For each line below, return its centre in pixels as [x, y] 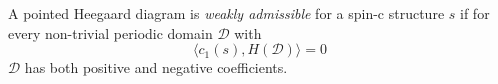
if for [475, 13]
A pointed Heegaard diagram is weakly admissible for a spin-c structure [226, 13]
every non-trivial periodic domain [110, 32]
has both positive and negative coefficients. [156, 67]
